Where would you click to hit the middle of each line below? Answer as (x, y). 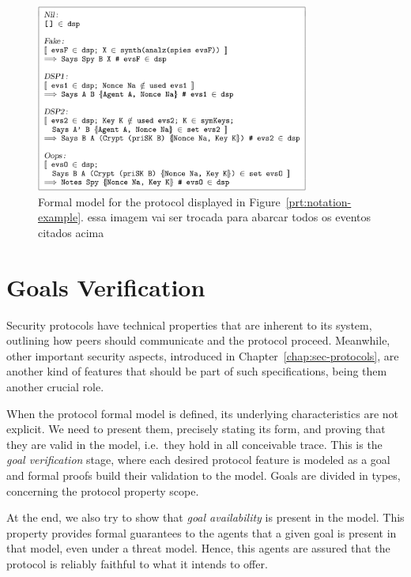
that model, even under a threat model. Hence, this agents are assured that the (198, 548)
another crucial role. (55, 387)
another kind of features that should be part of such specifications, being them (197, 371)
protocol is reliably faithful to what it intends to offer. (137, 564)
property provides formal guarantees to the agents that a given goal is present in (202, 532)
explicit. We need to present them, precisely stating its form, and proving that (196, 429)
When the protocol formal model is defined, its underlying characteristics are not (203, 413)
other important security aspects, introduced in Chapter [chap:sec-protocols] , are (203, 355)
